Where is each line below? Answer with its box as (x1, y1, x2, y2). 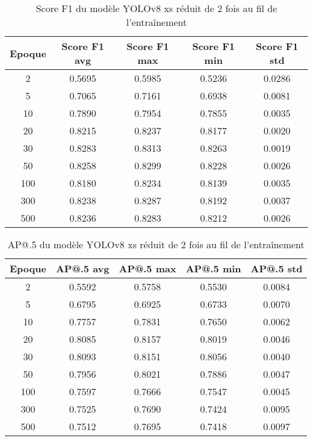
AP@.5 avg (55, 261, 110, 275)
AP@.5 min (185, 261, 241, 275)
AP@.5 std (250, 261, 303, 275)
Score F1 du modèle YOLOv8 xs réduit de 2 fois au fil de (36, 1, 277, 15)
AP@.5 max (119, 261, 176, 275)
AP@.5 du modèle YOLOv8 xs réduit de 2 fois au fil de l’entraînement (7, 237, 305, 251)
